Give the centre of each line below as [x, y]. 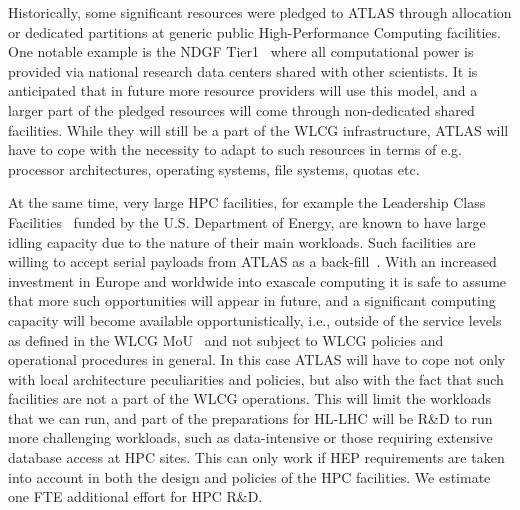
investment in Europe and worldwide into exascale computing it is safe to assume [257, 280]
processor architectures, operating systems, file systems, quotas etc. [214, 168]
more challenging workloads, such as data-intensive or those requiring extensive [250, 437]
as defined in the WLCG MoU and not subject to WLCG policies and [226, 339]
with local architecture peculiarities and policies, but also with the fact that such [256, 378]
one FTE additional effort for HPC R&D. [135, 496]
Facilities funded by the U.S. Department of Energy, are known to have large [247, 221]
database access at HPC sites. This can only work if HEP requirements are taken [256, 457]
